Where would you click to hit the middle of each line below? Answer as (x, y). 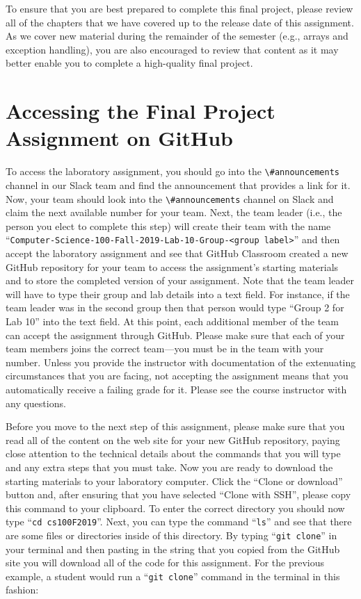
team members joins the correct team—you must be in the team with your (165, 348)
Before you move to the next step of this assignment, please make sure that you (175, 426)
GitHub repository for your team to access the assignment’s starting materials (172, 266)
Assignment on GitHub (119, 138)
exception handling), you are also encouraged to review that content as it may (172, 49)
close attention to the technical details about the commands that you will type (173, 453)
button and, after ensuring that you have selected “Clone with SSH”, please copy (178, 494)
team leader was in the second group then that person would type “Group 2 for (175, 307)
